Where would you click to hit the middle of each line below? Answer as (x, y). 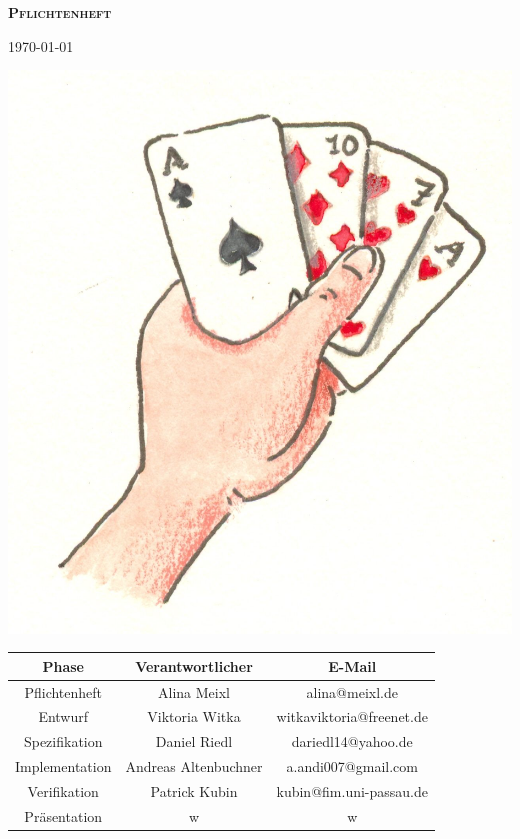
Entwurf (63, 716)
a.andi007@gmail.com (352, 766)
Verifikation (63, 790)
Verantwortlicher (194, 665)
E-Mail (352, 665)
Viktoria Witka (194, 716)
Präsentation (63, 815)
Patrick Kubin (194, 790)
